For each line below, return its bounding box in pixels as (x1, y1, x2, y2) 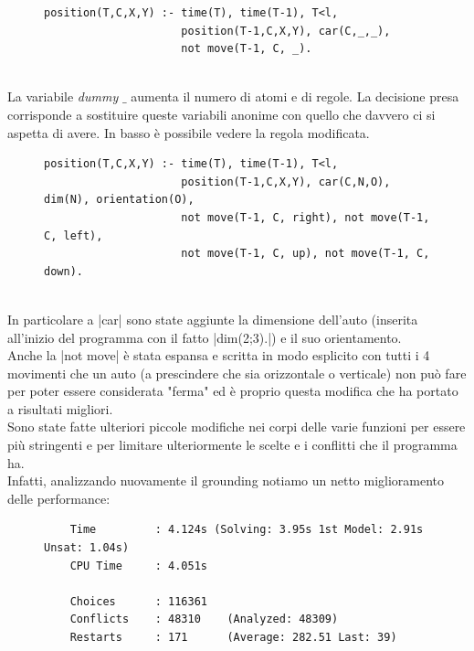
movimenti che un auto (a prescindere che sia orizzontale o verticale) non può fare (7, 363, 467, 382)
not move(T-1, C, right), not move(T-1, (181, 210, 430, 224)
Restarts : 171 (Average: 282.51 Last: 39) (69, 631, 397, 644)
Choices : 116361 (69, 594, 207, 608)
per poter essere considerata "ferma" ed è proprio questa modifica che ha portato (7, 381, 458, 400)
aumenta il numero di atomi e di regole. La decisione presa (131, 87, 459, 106)
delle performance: (7, 488, 111, 507)
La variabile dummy (7, 87, 119, 106)
